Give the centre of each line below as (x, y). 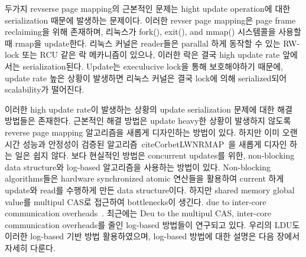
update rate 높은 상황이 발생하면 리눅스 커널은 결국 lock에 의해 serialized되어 (146, 78)
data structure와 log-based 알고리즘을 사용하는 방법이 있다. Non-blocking (138, 167)
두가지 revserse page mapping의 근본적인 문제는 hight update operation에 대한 (148, 8)
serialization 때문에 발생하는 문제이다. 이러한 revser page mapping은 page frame (150, 20)
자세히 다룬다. (30, 247)
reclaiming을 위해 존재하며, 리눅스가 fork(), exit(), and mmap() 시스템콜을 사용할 (153, 32)
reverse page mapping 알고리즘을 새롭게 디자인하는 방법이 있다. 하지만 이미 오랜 (151, 132)
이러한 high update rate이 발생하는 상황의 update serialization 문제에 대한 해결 (149, 109)
